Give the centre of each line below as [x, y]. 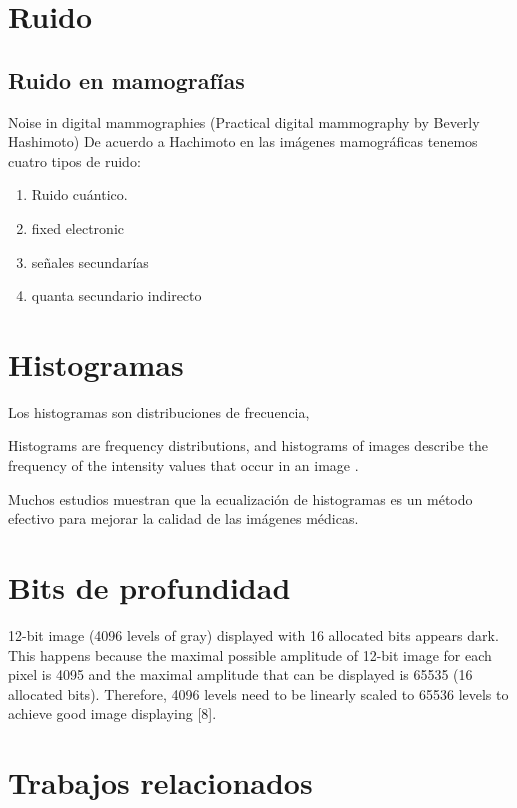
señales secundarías [90, 261]
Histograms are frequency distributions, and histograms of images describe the [248, 445]
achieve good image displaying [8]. [112, 713]
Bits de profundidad [149, 587]
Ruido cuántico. [79, 194]
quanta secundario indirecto [116, 295]
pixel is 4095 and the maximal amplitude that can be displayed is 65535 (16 [240, 674]
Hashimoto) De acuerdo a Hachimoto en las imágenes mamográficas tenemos [243, 141]
